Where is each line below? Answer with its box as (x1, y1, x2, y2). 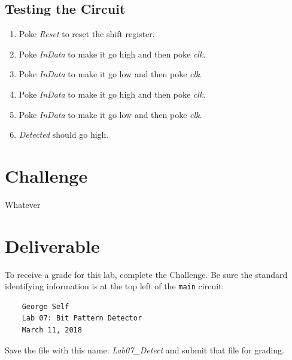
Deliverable (5, 233, 100, 258)
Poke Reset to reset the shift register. (19, 28, 155, 40)
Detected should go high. (19, 128, 109, 141)
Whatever (5, 198, 41, 210)
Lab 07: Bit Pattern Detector (22, 314, 142, 323)
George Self (22, 302, 69, 311)
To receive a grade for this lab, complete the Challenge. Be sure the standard (5, 268, 288, 280)
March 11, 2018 (22, 326, 82, 335)
